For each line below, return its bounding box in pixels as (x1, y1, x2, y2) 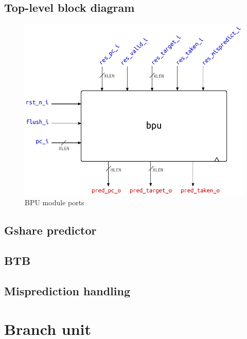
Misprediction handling (4, 283, 130, 298)
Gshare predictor (4, 222, 97, 238)
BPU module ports (25, 197, 84, 208)
